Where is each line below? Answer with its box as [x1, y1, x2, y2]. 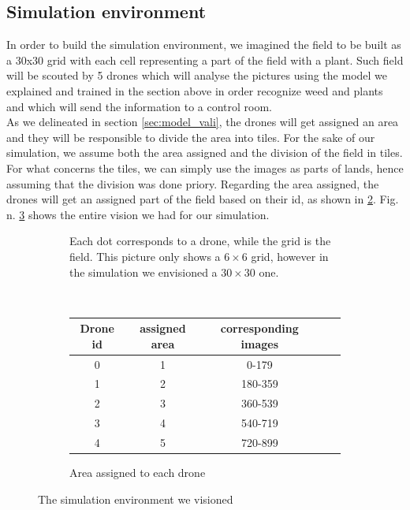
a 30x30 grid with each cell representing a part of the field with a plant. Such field [6, 51, 404, 68]
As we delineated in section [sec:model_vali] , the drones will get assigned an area [6, 114, 399, 130]
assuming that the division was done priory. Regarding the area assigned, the [6, 175, 379, 192]
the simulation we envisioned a [69, 263, 218, 280]
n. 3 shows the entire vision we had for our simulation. [6, 206, 270, 222]
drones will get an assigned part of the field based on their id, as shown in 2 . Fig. [6, 191, 399, 207]
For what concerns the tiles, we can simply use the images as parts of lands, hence [6, 159, 404, 176]
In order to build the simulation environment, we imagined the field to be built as [6, 36, 401, 53]
